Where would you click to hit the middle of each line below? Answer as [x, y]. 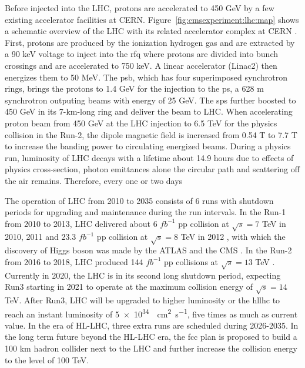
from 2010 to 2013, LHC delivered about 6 [81, 223]
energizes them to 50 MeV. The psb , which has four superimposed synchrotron [146, 77]
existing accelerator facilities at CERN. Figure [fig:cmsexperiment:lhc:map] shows [152, 19]
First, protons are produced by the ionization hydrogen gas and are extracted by [150, 42]
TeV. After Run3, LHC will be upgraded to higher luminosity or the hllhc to [143, 300]
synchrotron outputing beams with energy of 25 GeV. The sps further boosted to [150, 100]
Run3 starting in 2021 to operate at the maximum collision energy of [129, 287]
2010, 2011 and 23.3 [41, 237]
